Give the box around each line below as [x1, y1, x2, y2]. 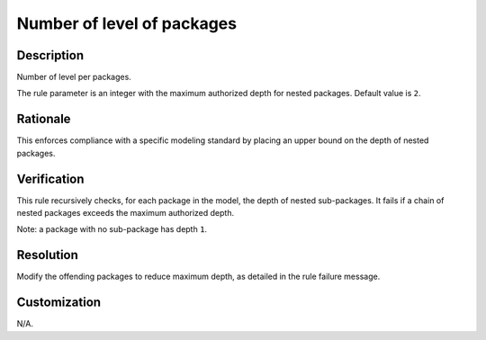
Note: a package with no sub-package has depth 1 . [16, 224, 207, 235]
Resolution [16, 247, 78, 263]
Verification [16, 171, 85, 186]
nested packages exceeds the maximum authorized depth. [16, 208, 234, 219]
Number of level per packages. [16, 72, 132, 83]
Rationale [16, 112, 71, 127]
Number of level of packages [16, 13, 238, 33]
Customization [16, 295, 102, 310]
